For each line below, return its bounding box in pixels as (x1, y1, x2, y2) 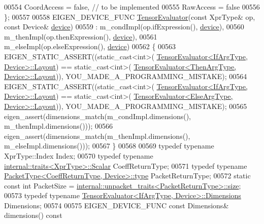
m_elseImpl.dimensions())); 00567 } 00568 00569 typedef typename (4, 140, 214, 151)
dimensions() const (4, 210, 62, 220)
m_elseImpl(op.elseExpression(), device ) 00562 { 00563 (4, 41, 176, 52)
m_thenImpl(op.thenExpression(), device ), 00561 (4, 31, 157, 42)
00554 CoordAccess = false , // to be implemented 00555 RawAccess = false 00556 (4, 2, 260, 12)
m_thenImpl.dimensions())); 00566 (4, 121, 113, 131)
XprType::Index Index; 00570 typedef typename (4, 150, 153, 161)
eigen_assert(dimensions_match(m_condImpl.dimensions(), (4, 110, 191, 121)
